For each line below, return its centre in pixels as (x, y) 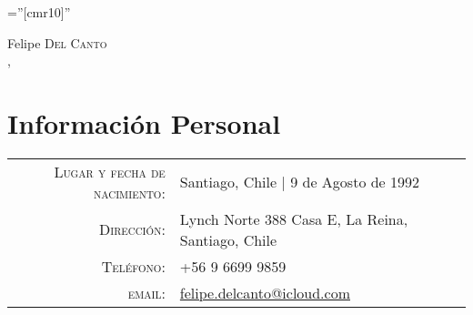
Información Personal (144, 122)
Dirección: (132, 229)
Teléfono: (133, 266)
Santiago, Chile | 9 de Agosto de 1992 (300, 182)
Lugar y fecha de (110, 171)
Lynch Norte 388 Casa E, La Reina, (294, 218)
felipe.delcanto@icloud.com (265, 292)
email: (146, 292)
